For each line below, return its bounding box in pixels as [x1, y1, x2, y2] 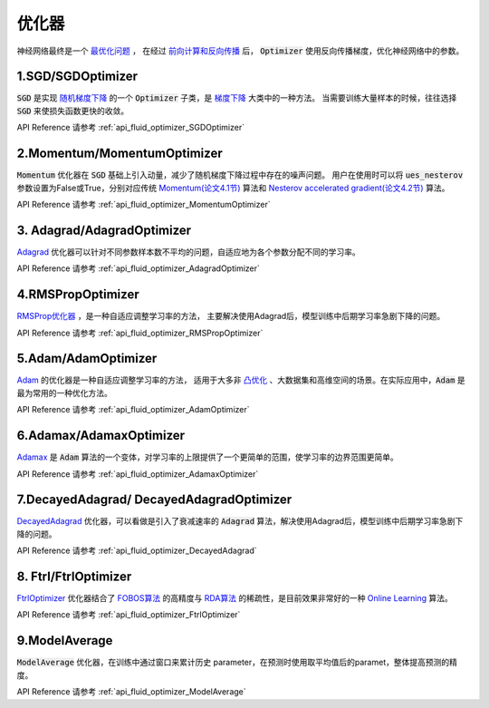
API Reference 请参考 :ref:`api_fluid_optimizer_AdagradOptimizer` [16, 263, 260, 274]
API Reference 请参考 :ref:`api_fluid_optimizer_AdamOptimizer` [16, 404, 250, 415]
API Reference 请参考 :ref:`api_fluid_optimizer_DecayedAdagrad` [16, 545, 257, 557]
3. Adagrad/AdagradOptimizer [16, 222, 192, 238]
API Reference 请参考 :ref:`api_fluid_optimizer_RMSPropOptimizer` [16, 327, 264, 338]
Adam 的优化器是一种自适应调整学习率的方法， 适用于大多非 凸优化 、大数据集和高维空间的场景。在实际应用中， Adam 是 [16, 374, 465, 385]
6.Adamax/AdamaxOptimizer [16, 428, 186, 443]
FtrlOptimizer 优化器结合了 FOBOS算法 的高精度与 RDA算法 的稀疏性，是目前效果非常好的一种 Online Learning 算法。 [16, 593, 453, 604]
